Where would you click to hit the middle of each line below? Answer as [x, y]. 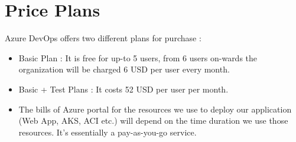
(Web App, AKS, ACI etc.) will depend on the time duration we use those [153, 120]
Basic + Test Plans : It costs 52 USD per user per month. [123, 89]
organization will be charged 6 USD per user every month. [124, 69]
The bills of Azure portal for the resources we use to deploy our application [155, 109]
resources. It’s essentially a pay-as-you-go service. [108, 132]
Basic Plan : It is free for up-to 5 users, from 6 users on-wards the [138, 57]
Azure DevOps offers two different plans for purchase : [103, 38]
